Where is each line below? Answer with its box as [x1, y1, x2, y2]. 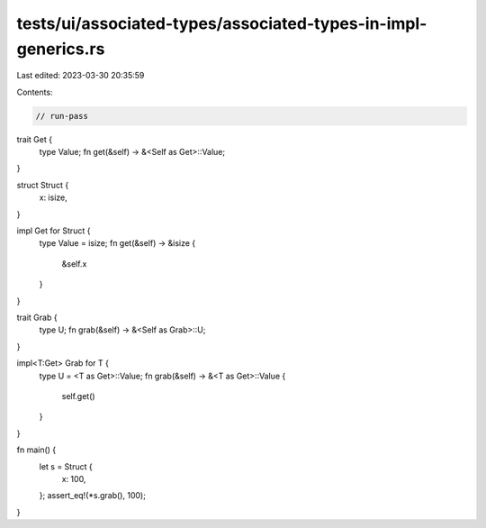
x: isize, [39, 192, 67, 203]
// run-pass [35, 111, 89, 121]
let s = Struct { [39, 460, 94, 472]
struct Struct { [16, 179, 69, 190]
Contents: [16, 86, 53, 97]
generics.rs [16, 39, 105, 59]
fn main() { [16, 444, 57, 455]
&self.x [61, 258, 87, 269]
